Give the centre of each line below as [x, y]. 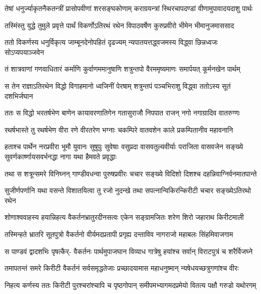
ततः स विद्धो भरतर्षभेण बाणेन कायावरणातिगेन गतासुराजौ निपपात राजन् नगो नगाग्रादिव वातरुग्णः [122, 113]
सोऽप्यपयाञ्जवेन [24, 52]
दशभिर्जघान [19, 96]
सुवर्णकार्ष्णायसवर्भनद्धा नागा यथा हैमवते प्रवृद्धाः [61, 156]
